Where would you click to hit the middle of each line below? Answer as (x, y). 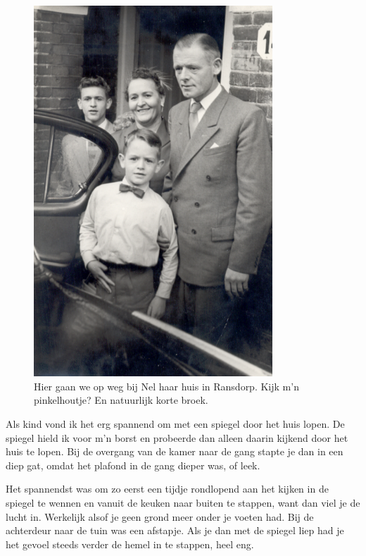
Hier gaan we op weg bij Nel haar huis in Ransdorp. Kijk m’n (166, 386)
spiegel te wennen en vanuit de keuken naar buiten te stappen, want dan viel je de (183, 502)
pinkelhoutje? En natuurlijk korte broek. (121, 400)
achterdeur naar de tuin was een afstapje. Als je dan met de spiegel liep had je (175, 530)
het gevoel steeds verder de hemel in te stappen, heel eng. (130, 544)
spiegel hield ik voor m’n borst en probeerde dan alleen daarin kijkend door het (177, 437)
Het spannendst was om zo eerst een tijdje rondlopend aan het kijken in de (167, 489)
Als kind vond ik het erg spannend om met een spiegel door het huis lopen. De (175, 423)
